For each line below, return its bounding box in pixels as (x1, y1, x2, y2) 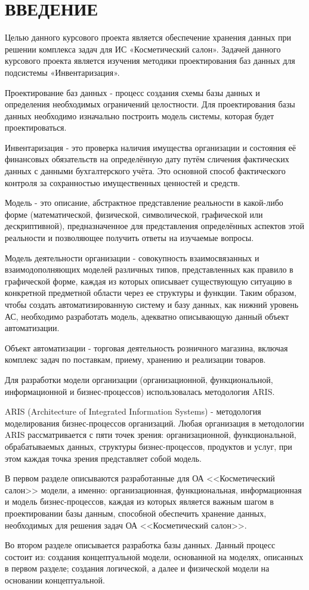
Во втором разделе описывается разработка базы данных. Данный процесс (5, 539, 276, 551)
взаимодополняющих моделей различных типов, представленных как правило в (5, 263, 293, 276)
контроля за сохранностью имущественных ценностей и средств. (5, 176, 240, 189)
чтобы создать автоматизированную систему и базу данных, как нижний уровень (5, 298, 299, 310)
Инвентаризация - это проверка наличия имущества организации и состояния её (5, 141, 296, 153)
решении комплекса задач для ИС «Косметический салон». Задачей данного (5, 42, 281, 55)
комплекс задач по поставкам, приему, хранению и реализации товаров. (5, 353, 266, 366)
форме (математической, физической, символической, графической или (5, 208, 263, 220)
